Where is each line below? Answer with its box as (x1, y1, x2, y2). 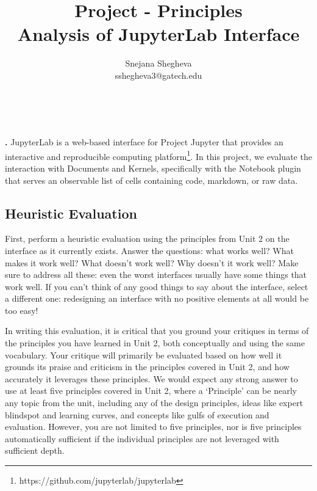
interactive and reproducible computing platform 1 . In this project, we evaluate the (5, 148, 312, 162)
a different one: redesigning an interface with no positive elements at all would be (5, 292, 309, 305)
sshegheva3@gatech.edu (115, 68, 202, 81)
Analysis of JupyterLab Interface (17, 21, 300, 46)
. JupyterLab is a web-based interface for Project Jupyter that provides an (5, 136, 283, 148)
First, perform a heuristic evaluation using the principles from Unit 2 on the (5, 232, 290, 245)
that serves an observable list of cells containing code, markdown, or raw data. (5, 173, 298, 186)
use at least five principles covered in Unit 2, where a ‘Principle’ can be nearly (5, 384, 297, 397)
